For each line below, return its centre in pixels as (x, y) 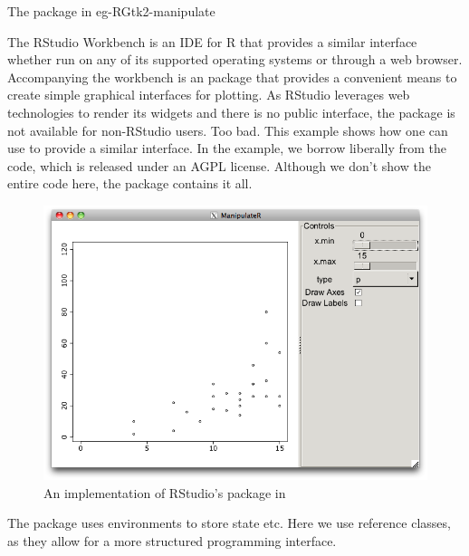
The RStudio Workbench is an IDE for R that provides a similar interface (212, 41)
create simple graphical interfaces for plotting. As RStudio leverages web (209, 95)
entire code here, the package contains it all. (130, 183)
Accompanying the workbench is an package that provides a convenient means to (232, 77)
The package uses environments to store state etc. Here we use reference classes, (229, 523)
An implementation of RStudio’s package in (165, 492)
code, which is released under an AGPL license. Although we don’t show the (219, 165)
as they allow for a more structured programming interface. (172, 540)
